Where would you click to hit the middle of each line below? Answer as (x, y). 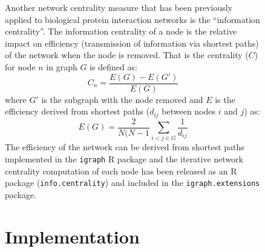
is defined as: (113, 66)
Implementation (72, 236)
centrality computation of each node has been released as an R (121, 171)
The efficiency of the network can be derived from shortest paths (125, 147)
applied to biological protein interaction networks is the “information (132, 19)
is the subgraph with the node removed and (122, 99)
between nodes (189, 111)
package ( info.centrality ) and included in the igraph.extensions (132, 183)
